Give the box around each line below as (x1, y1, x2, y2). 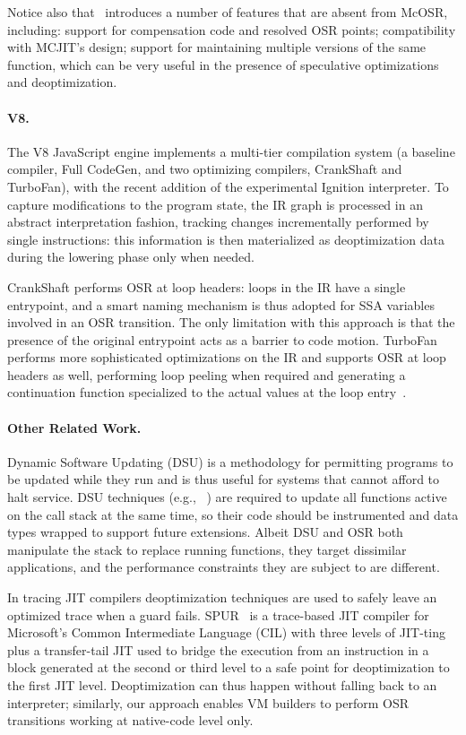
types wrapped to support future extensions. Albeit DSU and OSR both (7, 523, 403, 541)
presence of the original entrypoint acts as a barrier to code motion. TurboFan (7, 330, 437, 349)
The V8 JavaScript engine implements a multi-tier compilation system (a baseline (7, 142, 455, 160)
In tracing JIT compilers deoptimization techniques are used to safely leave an (7, 588, 437, 607)
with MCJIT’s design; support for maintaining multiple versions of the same (7, 38, 427, 56)
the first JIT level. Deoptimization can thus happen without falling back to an (7, 676, 437, 694)
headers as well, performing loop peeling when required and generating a (7, 365, 406, 384)
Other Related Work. (7, 418, 142, 437)
